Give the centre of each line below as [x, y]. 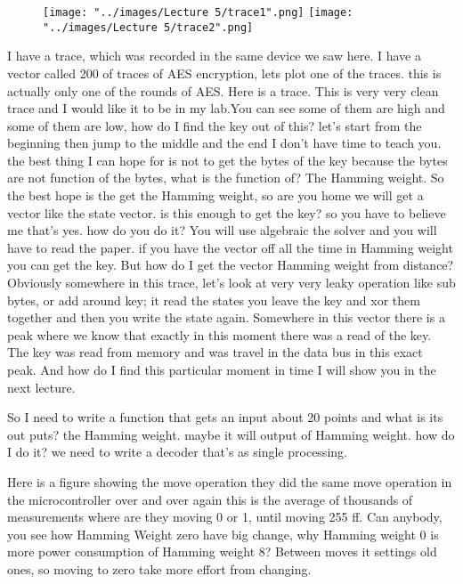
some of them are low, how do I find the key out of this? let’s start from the [215, 125]
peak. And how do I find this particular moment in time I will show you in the [222, 369]
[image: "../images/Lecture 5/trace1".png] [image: [198, 12]
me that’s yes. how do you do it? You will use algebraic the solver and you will [222, 230]
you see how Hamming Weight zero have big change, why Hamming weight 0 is [223, 534]
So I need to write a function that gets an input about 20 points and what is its [225, 417]
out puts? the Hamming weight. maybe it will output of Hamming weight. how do [231, 434]
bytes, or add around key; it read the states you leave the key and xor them [214, 300]
